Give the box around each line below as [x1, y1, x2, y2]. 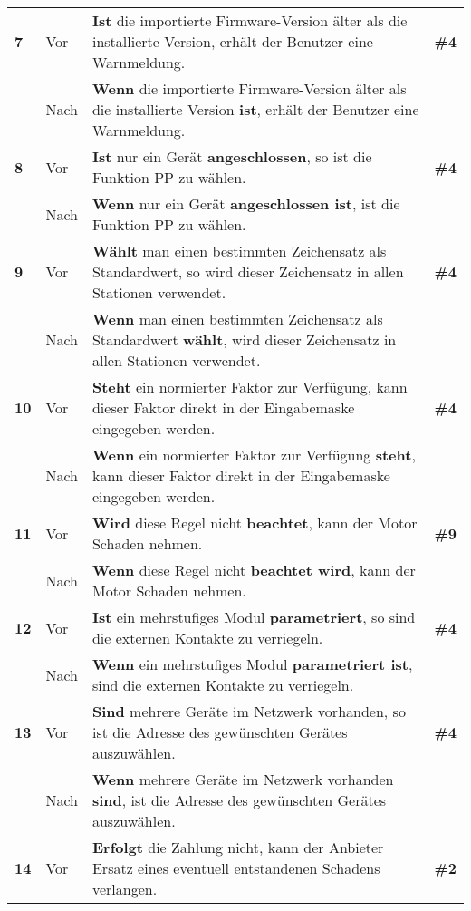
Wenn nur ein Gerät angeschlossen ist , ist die [91, 193, 400, 214]
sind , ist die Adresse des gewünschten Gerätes [91, 790, 387, 810]
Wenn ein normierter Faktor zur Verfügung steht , [91, 444, 416, 465]
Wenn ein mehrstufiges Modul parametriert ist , [91, 654, 413, 674]
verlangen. [91, 878, 158, 899]
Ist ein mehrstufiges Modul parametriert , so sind [91, 606, 416, 627]
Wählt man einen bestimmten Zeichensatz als [91, 240, 387, 261]
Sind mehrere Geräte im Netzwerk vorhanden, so [91, 701, 406, 722]
